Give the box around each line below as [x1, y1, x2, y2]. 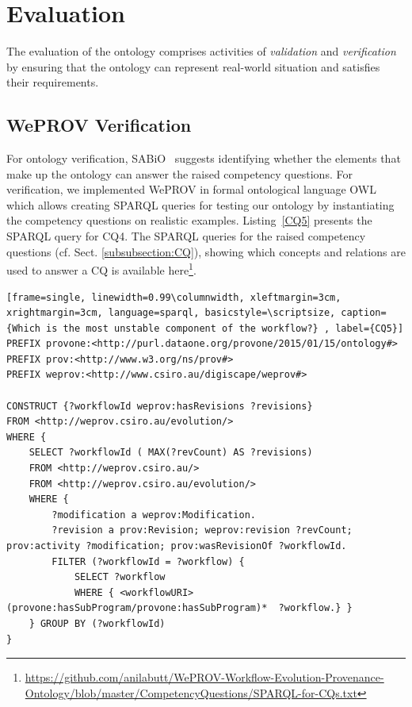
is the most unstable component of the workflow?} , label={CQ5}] [46, 322, 404, 334]
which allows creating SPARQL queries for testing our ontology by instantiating [6, 196, 395, 213]
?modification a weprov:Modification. [51, 509, 256, 521]
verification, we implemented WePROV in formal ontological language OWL [6, 181, 376, 198]
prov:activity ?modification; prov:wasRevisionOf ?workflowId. [6, 540, 347, 552]
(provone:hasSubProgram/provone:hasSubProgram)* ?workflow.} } [6, 602, 353, 614]
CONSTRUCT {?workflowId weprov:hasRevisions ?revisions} [6, 400, 313, 412]
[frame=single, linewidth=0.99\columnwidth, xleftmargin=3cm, [6, 291, 341, 303]
